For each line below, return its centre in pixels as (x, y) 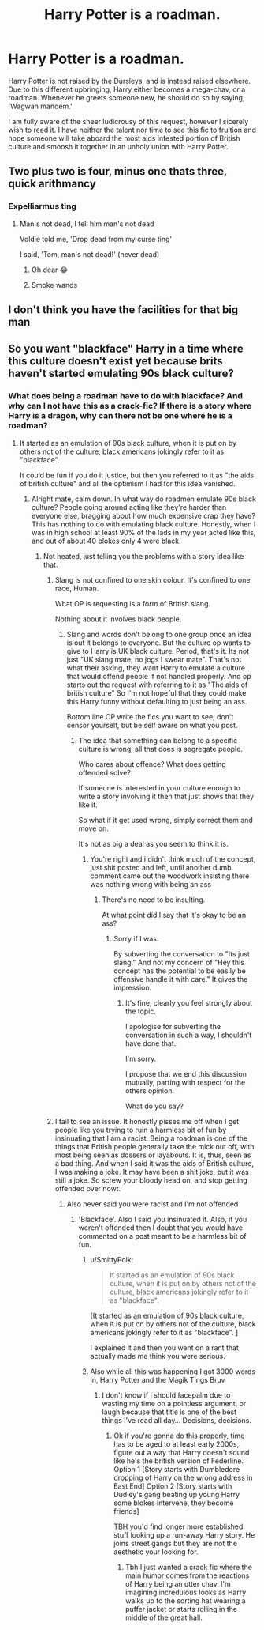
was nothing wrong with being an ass (151, 884)
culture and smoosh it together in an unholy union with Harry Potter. (118, 146)
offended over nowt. (88, 1188)
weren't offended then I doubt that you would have (160, 1228)
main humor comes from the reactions (187, 1575)
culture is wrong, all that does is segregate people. (160, 749)
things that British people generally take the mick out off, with (154, 1146)
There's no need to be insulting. (154, 900)
